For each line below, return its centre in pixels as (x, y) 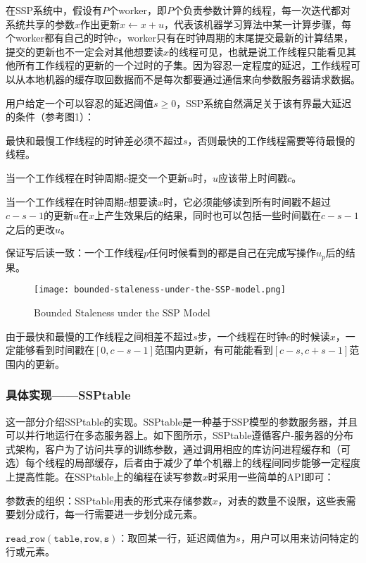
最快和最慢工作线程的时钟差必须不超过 (94, 140)
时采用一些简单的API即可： (271, 476)
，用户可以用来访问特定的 (299, 537)
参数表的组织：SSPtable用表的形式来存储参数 (109, 500)
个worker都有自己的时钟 (59, 38)
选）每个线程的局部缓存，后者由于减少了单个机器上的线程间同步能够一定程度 (183, 463)
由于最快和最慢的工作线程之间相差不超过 (99, 336)
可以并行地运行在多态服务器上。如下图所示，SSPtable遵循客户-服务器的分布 (180, 435)
